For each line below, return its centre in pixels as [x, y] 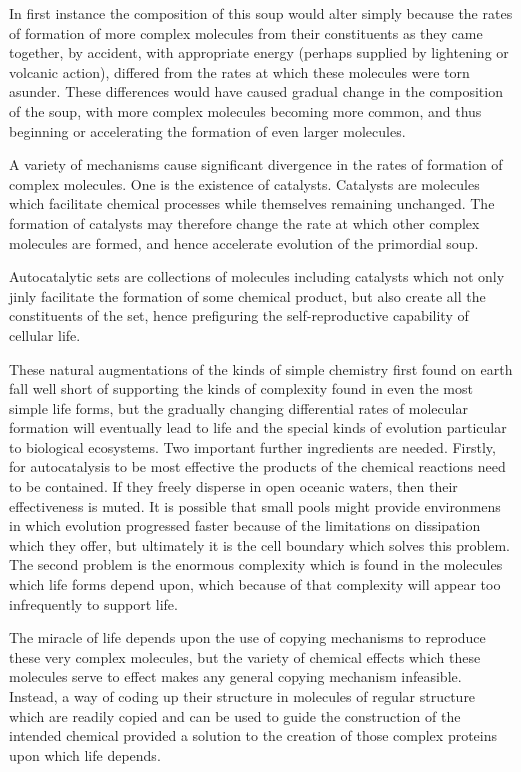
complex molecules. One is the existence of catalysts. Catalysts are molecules [244, 183]
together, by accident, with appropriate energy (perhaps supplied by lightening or [259, 52]
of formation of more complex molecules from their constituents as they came [246, 32]
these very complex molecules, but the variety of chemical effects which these [245, 656]
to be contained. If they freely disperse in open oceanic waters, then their [233, 486]
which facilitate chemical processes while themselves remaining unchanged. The [252, 203]
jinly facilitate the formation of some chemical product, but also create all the [247, 295]
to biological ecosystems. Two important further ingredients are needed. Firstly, [252, 446]
